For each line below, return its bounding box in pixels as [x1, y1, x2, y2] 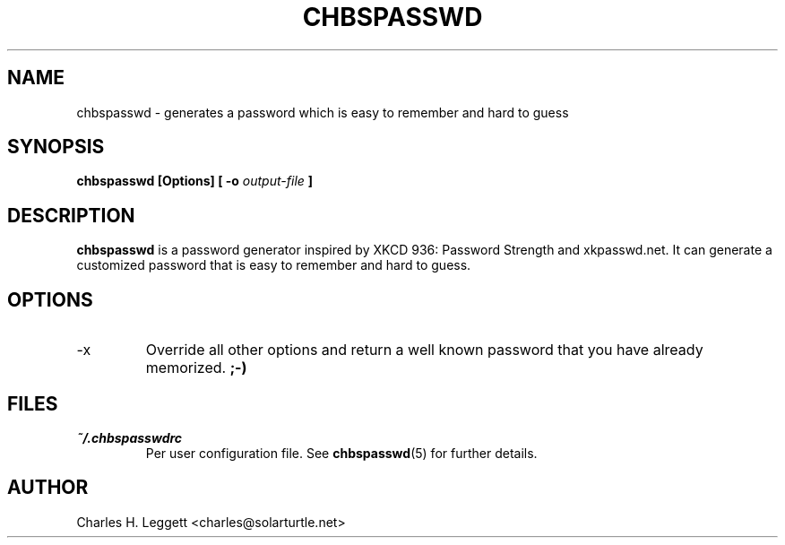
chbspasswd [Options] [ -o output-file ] [76, 173, 314, 189]
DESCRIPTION [7, 203, 135, 227]
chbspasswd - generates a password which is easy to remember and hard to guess [76, 104, 569, 120]
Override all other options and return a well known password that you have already [145, 341, 703, 359]
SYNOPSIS [7, 135, 105, 159]
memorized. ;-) [145, 359, 247, 377]
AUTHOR [7, 476, 89, 499]
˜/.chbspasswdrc [76, 429, 183, 446]
